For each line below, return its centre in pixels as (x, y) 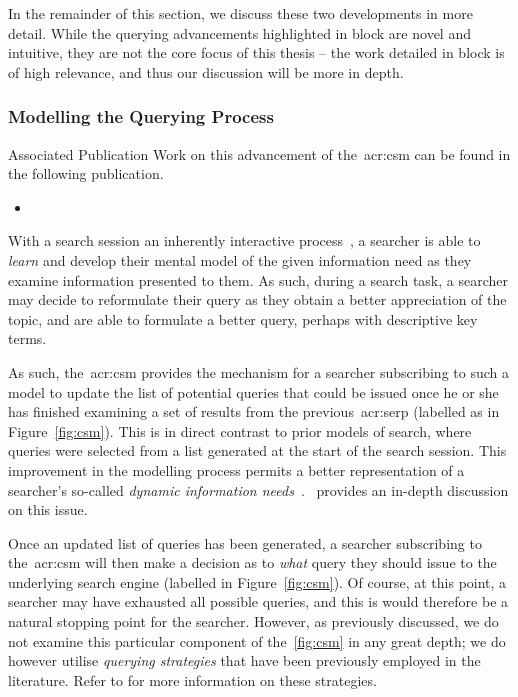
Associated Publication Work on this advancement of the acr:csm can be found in (259, 153)
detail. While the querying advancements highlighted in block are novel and (239, 32)
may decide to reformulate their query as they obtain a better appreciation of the (257, 299)
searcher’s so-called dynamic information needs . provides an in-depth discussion (258, 489)
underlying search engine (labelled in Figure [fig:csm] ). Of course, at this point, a (257, 581)
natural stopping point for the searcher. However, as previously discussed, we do (253, 621)
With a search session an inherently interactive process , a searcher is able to (244, 240)
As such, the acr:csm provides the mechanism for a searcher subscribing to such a (258, 371)
